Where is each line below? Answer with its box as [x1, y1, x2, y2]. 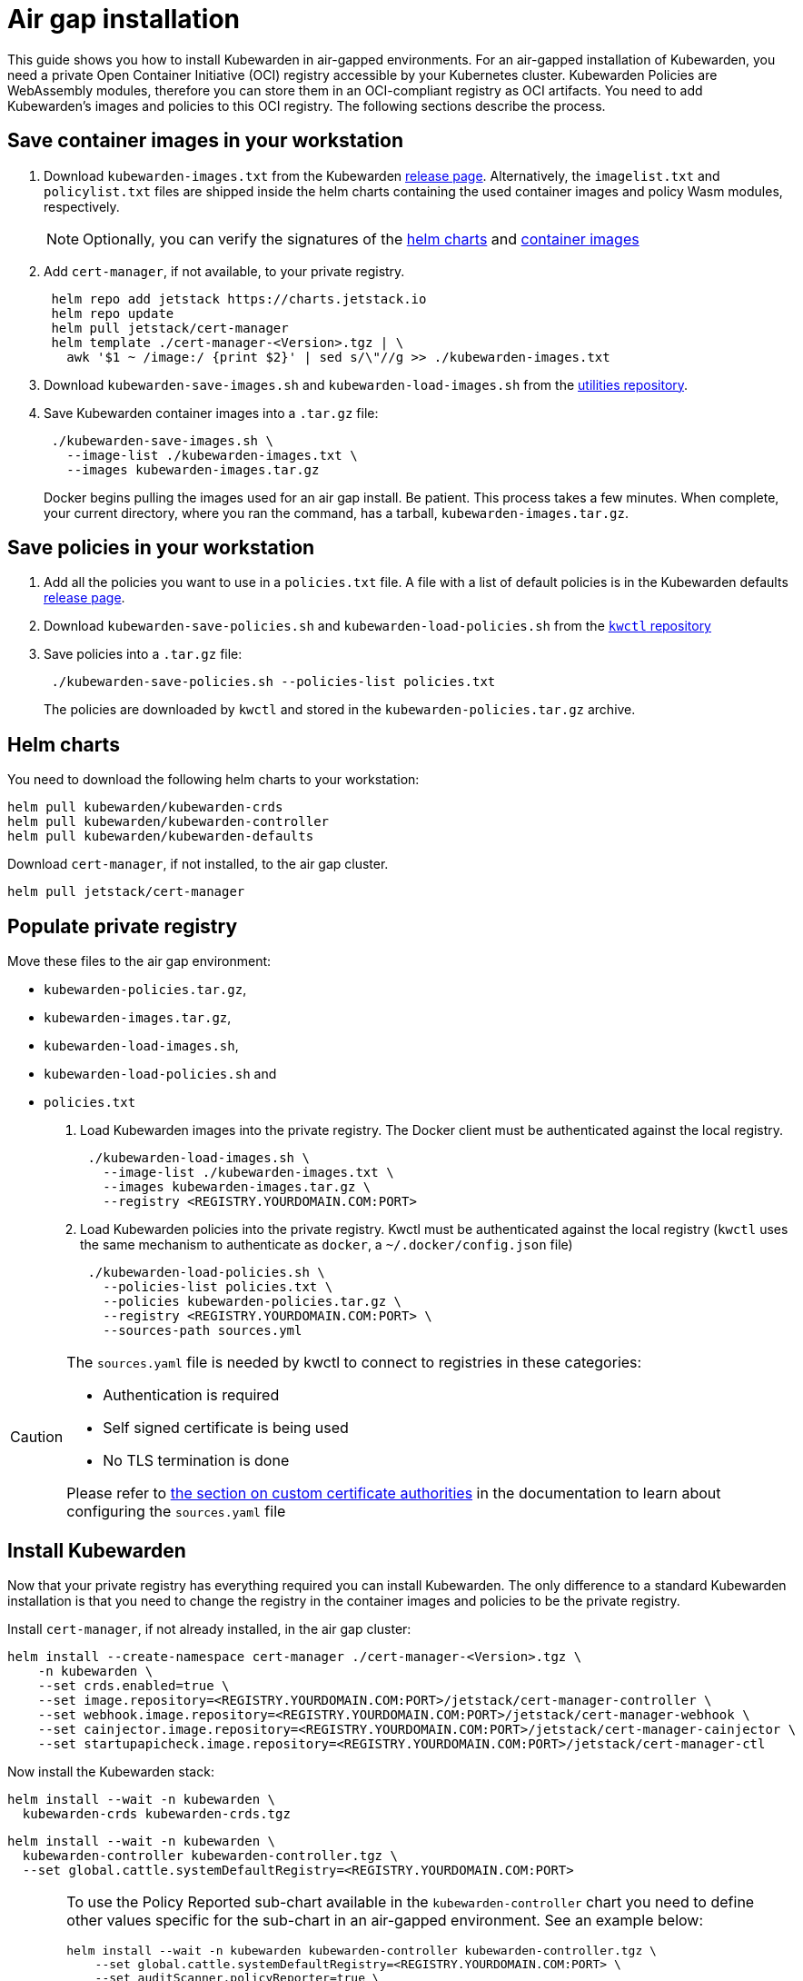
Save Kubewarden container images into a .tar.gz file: [44, 404, 379, 421]
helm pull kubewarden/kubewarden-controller [7, 814, 330, 830]
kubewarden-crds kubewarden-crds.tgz [22, 1806, 291, 1821]
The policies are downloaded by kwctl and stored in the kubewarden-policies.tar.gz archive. [44, 702, 636, 718]
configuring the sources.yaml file [66, 1502, 286, 1521]
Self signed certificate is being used [103, 1419, 349, 1438]
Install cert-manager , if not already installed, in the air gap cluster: [7, 1620, 411, 1637]
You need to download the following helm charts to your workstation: [7, 771, 420, 788]
